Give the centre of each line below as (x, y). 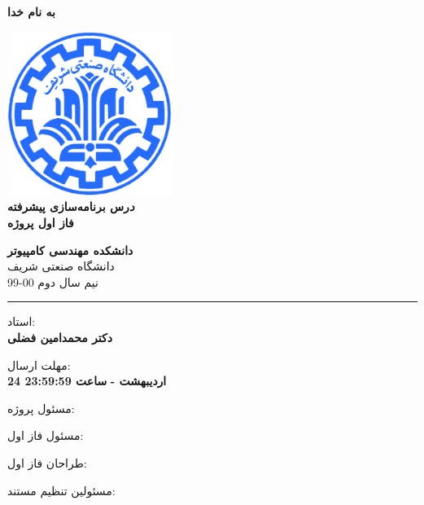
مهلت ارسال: (39, 364)
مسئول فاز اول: (46, 435)
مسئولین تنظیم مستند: (61, 490)
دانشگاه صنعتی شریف (61, 266)
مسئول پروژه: (41, 408)
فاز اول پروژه (41, 222)
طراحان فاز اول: (47, 462)
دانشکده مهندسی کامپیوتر (70, 250)
